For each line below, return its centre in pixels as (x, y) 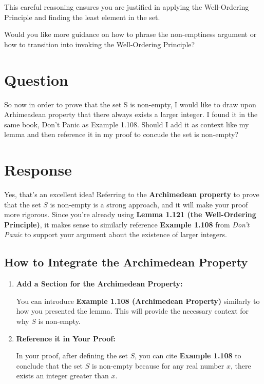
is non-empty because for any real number (158, 365)
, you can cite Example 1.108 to (188, 356)
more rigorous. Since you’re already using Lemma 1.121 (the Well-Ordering (130, 214)
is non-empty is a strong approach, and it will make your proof (149, 204)
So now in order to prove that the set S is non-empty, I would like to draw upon (130, 104)
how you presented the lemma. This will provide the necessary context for (133, 311)
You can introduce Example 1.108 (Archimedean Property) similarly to (138, 301)
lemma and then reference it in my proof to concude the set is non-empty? (121, 134)
